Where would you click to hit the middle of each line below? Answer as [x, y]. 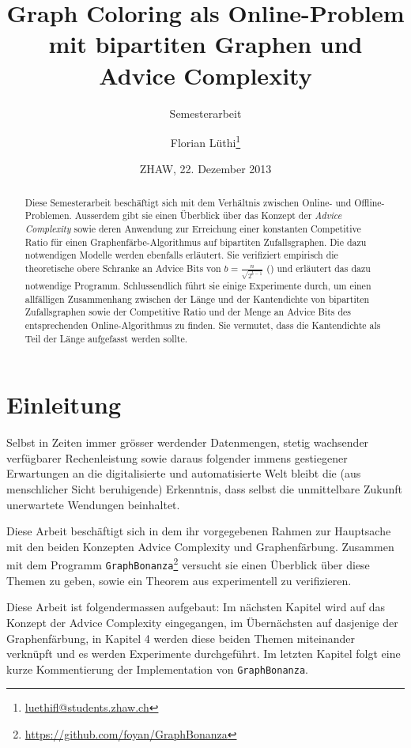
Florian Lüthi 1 [205, 141]
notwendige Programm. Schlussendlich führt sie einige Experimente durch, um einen [198, 286]
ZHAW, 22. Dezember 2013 [205, 169]
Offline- [370, 202]
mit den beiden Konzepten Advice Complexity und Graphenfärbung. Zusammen [200, 546]
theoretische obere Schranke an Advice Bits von [123, 268]
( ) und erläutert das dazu [319, 268]
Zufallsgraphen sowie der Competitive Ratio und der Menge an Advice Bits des [188, 312]
